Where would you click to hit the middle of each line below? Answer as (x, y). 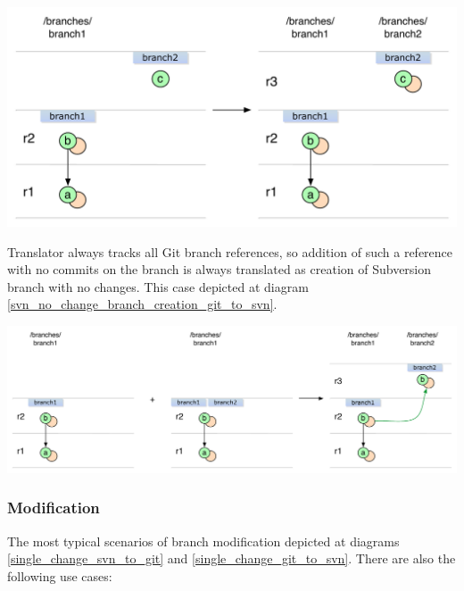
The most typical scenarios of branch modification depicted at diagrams (203, 541)
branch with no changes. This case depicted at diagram (158, 286)
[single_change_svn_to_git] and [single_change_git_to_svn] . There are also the (232, 558)
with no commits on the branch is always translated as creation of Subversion (220, 269)
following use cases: (60, 575)
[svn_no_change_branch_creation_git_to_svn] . (142, 304)
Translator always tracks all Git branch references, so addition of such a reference (230, 251)
